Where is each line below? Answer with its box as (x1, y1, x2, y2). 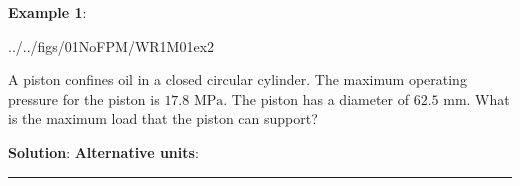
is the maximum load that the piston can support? (8, 108, 318, 129)
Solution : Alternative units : (8, 141, 199, 162)
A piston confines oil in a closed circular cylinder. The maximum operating (8, 69, 467, 90)
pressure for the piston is (8, 88, 160, 109)
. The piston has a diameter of (223, 88, 409, 109)
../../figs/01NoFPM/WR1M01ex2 (8, 35, 215, 56)
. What (466, 88, 510, 109)
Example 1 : (8, 2, 87, 22)
